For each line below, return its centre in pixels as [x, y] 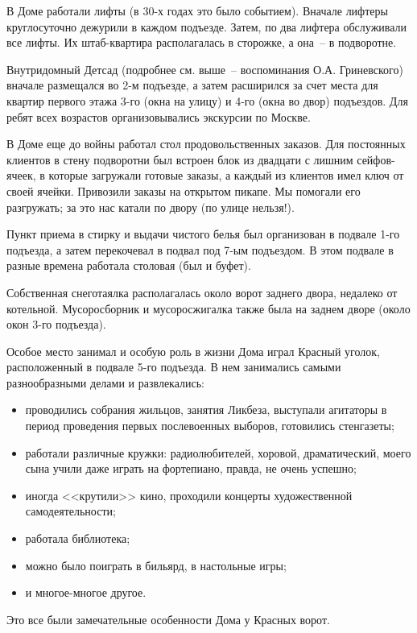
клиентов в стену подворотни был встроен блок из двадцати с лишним [180, 159]
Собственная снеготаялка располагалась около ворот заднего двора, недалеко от [202, 292]
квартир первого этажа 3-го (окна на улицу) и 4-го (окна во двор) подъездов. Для [207, 100]
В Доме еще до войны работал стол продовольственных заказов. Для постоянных [206, 144]
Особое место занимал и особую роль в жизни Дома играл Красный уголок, [193, 351]
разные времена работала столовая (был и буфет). [129, 265]
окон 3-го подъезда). [56, 324]
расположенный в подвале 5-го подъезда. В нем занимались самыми [174, 367]
